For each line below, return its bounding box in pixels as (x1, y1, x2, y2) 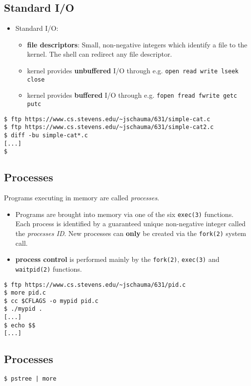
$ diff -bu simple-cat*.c (4, 131, 88, 139)
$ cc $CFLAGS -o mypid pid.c (4, 297, 99, 304)
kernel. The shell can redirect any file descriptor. (27, 49, 172, 59)
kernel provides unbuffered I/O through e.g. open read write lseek (27, 65, 239, 75)
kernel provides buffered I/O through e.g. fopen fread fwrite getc (27, 90, 237, 100)
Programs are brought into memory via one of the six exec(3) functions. (15, 209, 234, 219)
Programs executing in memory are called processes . (4, 193, 159, 203)
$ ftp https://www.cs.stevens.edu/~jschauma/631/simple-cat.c (4, 115, 210, 123)
